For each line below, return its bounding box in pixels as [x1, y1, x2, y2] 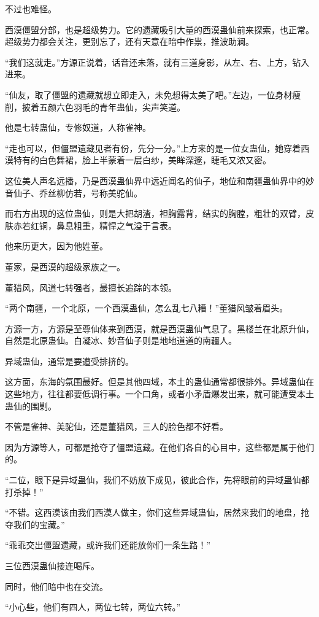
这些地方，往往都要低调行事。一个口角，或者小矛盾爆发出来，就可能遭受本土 [5, 387, 314, 400]
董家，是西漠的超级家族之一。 [5, 260, 125, 273]
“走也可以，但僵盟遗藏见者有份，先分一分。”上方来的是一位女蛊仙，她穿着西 [5, 141, 310, 154]
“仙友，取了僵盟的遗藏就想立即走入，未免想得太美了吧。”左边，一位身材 [5, 88, 293, 101]
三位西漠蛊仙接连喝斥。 [5, 559, 99, 572]
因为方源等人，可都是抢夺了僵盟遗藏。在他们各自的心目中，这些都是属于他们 [5, 440, 314, 453]
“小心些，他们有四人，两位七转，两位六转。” [5, 600, 181, 613]
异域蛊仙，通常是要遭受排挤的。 [5, 354, 134, 367]
